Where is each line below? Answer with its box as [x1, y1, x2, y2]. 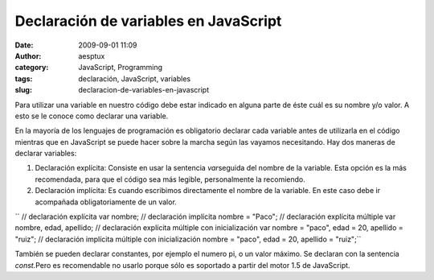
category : [14, 63, 49, 72]
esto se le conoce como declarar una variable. [14, 111, 169, 121]
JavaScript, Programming [78, 63, 163, 72]
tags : [14, 73, 33, 84]
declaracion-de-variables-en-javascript [78, 85, 209, 95]
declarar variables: [14, 149, 77, 159]
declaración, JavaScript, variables [78, 73, 191, 84]
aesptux [78, 51, 105, 60]
